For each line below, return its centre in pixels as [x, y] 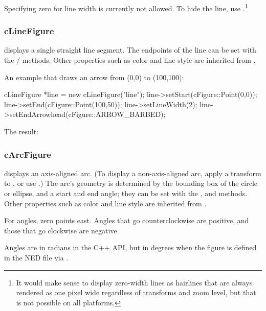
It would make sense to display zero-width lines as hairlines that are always [134, 282]
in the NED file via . [36, 257]
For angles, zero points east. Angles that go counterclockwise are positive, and [127, 220]
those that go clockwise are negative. [62, 230]
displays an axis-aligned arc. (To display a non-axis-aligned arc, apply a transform [133, 173]
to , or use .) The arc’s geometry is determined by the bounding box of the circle [131, 183]
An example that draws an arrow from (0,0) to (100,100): [94, 77]
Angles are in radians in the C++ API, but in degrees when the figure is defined [130, 247]
